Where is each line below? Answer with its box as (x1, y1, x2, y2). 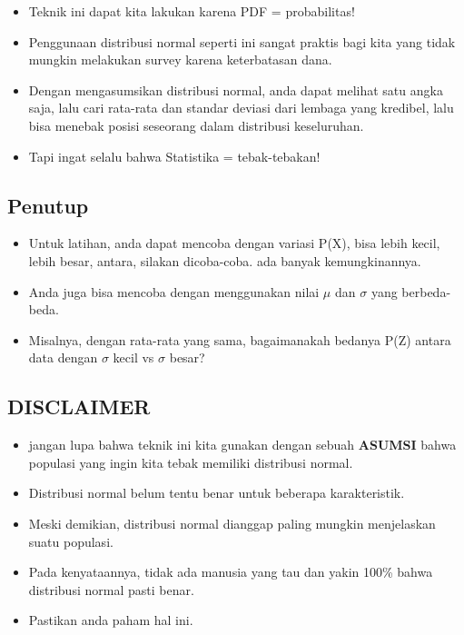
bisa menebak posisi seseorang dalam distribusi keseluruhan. (28, 115, 364, 134)
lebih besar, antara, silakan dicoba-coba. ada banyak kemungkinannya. (28, 251, 421, 270)
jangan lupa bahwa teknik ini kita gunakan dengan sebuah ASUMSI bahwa (28, 435, 457, 454)
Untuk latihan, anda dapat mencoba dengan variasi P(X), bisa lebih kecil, (28, 233, 440, 253)
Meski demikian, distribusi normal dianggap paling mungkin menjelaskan (28, 513, 436, 532)
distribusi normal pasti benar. (28, 580, 194, 599)
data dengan (28, 348, 98, 367)
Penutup (7, 191, 89, 219)
